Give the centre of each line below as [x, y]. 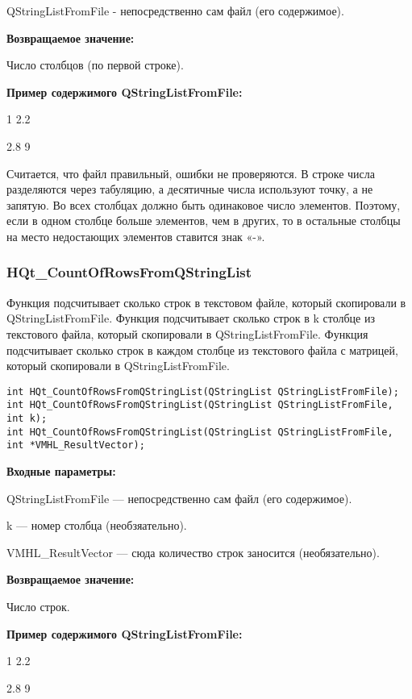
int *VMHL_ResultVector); [76, 445]
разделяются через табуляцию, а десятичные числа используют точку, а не [190, 189]
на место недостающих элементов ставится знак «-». [136, 236]
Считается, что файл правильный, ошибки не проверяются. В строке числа [191, 173]
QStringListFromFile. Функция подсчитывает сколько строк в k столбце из [191, 318]
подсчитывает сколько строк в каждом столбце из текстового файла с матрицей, [202, 349]
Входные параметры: [61, 471]
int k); [27, 419]
